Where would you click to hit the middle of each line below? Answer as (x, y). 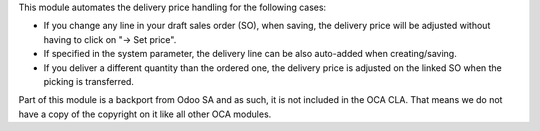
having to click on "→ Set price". (110, 39)
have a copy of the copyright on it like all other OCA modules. (145, 114)
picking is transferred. (89, 81)
